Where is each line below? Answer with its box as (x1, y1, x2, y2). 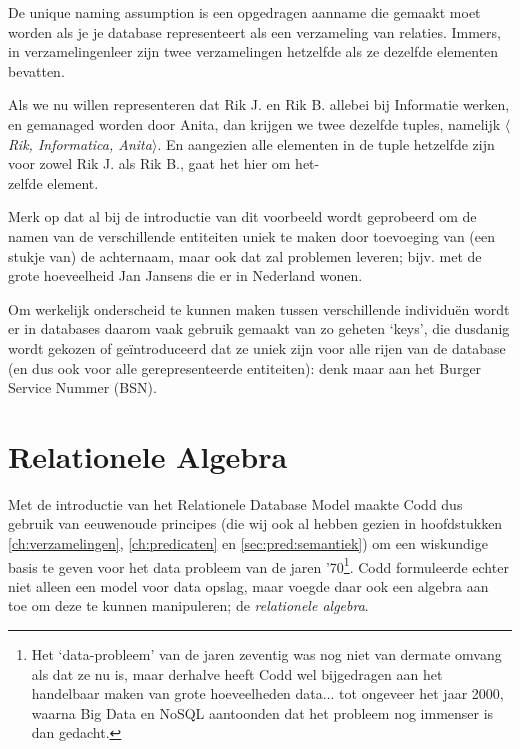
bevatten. (8, 60, 65, 81)
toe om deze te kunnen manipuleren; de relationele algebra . (8, 595, 369, 616)
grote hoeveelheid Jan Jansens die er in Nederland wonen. (8, 265, 363, 286)
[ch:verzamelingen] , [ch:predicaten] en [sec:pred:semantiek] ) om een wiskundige (8, 533, 488, 553)
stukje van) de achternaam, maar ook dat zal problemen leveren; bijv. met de (8, 245, 482, 266)
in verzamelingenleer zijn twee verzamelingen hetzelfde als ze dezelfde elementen (8, 41, 499, 62)
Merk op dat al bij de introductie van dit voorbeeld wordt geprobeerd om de (8, 206, 477, 227)
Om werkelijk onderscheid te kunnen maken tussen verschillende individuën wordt (8, 298, 510, 319)
